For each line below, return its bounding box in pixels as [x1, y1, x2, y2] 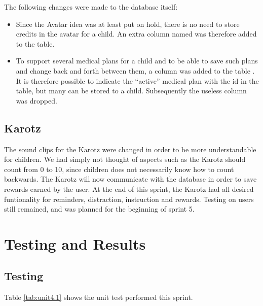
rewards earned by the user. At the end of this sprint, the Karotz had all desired [4, 183, 254, 194]
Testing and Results [4, 233, 146, 254]
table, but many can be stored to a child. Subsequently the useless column [16, 85, 247, 96]
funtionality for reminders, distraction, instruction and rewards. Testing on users [4, 193, 254, 204]
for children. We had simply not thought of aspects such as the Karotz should [4, 154, 246, 164]
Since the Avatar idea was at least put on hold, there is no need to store [16, 18, 240, 29]
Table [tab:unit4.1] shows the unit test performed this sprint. [4, 292, 193, 302]
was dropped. [16, 95, 57, 106]
